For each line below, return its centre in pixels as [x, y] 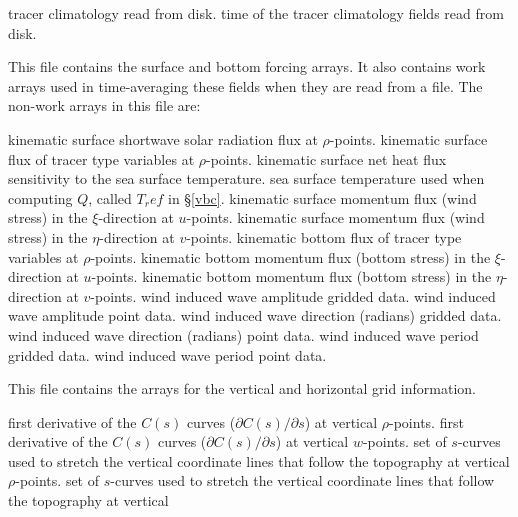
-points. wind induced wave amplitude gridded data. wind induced [293, 295]
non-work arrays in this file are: [104, 105]
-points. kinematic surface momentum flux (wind [335, 217]
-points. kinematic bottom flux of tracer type [324, 236]
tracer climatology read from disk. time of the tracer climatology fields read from [256, 13]
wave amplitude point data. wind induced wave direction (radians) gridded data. [255, 315]
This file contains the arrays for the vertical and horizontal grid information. [242, 388]
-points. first [426, 421]
